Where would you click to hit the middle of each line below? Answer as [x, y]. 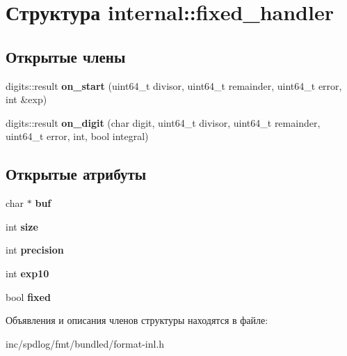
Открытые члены [66, 56]
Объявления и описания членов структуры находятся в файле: [137, 320]
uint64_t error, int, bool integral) [77, 136]
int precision [35, 250]
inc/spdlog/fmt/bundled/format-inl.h [85, 343]
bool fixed [28, 296]
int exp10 [27, 273]
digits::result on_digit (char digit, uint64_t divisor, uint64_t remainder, [163, 122]
